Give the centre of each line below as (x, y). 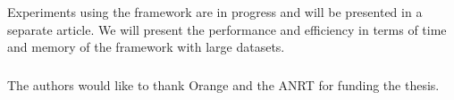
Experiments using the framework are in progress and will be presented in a (215, 12)
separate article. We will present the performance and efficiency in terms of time (227, 29)
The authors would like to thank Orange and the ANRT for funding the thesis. (223, 84)
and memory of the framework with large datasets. (146, 47)
